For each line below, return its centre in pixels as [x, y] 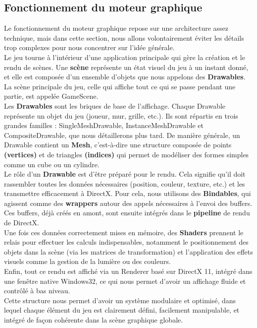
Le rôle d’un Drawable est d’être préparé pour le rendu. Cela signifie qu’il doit [125, 174]
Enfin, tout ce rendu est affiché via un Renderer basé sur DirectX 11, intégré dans [128, 271]
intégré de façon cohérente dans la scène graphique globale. [94, 320]
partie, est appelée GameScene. [51, 96]
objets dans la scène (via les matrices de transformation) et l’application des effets [128, 251]
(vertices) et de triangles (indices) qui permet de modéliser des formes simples [127, 154]
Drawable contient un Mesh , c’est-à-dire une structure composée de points [118, 145]
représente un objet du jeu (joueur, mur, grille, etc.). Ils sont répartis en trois [121, 115]
